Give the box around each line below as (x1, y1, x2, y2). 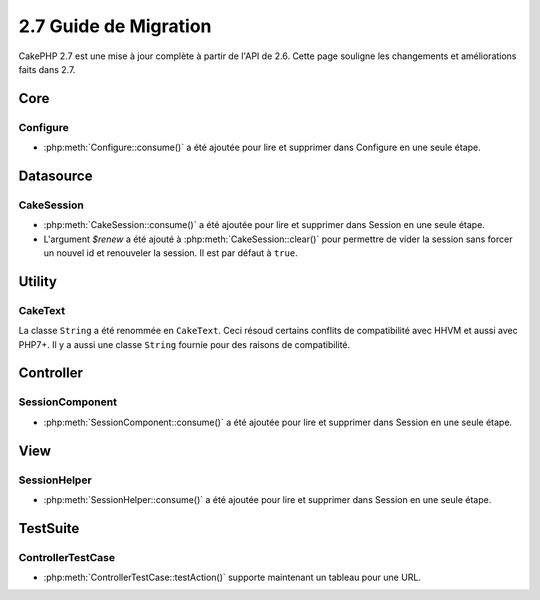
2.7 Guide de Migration (18, 15, 212, 37)
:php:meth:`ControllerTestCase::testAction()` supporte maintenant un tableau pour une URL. (43, 571, 422, 584)
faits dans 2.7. (18, 63, 76, 75)
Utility (18, 273, 57, 290)
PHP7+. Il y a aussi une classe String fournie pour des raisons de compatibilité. (18, 338, 351, 350)
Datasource (18, 167, 93, 184)
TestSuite (18, 520, 80, 537)
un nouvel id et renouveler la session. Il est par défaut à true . (43, 247, 299, 259)
